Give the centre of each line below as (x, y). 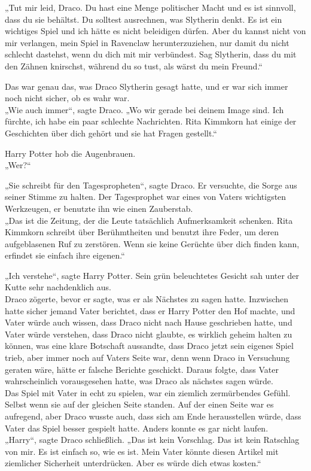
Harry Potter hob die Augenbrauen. (70, 153)
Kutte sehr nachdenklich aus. (58, 287)
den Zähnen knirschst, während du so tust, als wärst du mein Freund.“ (134, 66)
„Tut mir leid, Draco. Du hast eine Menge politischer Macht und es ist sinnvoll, (150, 7)
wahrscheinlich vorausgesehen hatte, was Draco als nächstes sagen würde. (139, 381)
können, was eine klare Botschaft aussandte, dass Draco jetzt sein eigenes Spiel (149, 346)
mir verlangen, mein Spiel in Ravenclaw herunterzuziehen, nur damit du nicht (147, 42)
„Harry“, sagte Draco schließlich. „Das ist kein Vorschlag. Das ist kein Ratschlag (152, 440)
